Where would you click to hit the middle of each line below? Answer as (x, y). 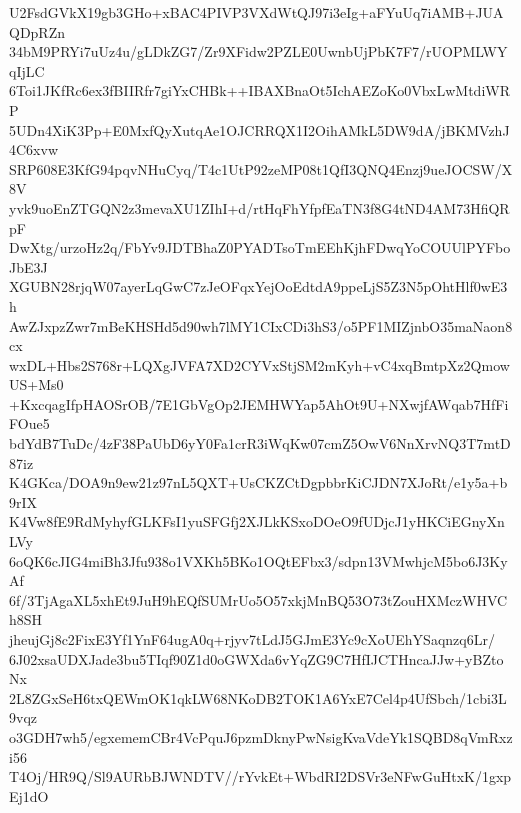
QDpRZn (37, 31)
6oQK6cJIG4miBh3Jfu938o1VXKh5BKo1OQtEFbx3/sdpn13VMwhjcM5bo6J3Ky (258, 560)
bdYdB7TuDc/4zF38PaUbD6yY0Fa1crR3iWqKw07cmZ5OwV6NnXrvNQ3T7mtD (260, 443)
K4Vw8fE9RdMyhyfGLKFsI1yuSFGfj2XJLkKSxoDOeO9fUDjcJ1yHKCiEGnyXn (257, 521)
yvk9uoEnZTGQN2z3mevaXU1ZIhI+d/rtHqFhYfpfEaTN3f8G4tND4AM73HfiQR (259, 207)
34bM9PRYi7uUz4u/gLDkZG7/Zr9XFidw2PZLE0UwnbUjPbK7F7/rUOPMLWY (258, 51)
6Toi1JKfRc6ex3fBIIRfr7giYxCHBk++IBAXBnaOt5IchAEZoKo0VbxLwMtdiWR (259, 90)
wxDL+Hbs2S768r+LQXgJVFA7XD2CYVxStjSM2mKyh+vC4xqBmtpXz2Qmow (259, 364)
